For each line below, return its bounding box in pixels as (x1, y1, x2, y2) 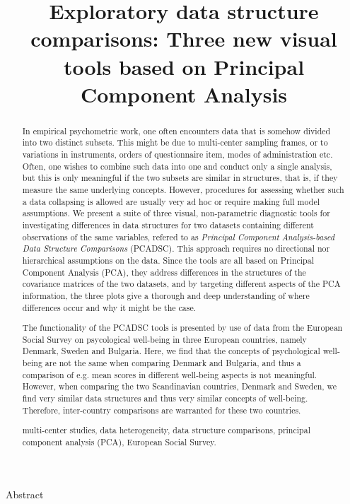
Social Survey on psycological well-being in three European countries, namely (22, 333, 307, 345)
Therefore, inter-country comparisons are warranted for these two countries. (22, 404, 301, 416)
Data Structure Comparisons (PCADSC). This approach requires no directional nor (22, 242, 330, 254)
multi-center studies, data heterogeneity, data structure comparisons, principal (22, 424, 310, 436)
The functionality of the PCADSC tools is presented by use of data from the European (22, 322, 343, 334)
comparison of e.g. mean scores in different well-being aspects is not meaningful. (22, 368, 317, 380)
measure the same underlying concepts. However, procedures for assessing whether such (22, 184, 344, 196)
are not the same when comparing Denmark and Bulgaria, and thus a (45, 357, 301, 369)
